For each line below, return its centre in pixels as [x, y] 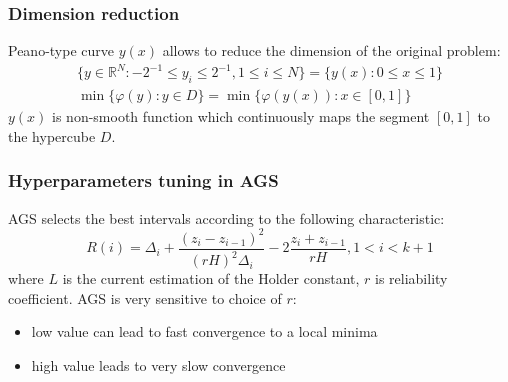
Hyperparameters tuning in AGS [143, 180]
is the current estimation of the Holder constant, [211, 278]
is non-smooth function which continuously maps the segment [241, 116]
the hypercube [52, 135]
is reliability [411, 278]
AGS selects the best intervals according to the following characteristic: [226, 217]
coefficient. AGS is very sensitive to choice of [145, 297]
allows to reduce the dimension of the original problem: [331, 50]
